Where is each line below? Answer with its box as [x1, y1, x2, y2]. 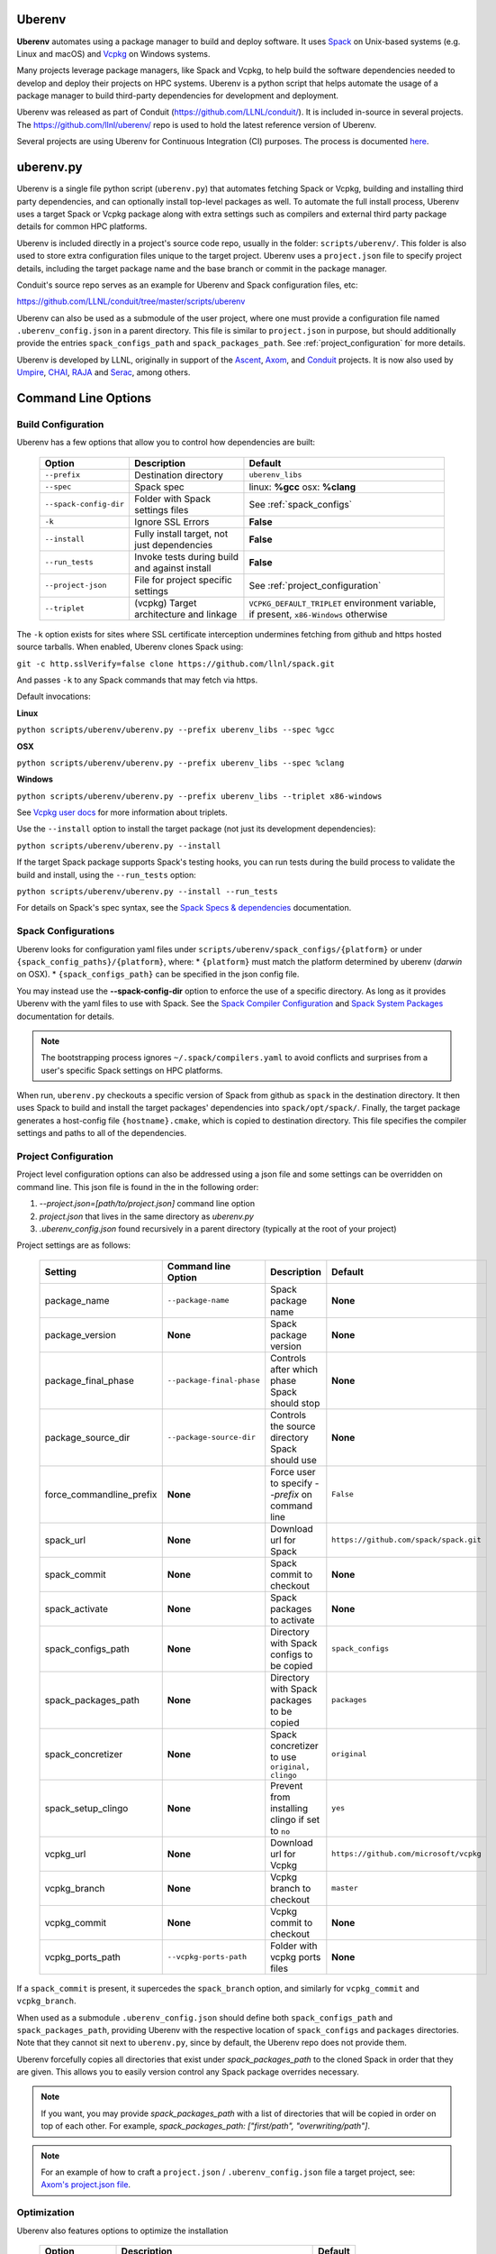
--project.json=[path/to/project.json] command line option [39, 1198, 256, 1209]
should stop [270, 1397, 320, 1409]
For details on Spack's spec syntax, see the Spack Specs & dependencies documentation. [16, 903, 352, 913]
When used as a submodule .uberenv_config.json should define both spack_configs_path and [16, 2011, 393, 2023]
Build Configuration [16, 418, 104, 431]
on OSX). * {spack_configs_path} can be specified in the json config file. [16, 969, 300, 980]
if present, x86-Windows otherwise [248, 608, 388, 620]
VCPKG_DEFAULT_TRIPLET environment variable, [248, 596, 437, 609]
